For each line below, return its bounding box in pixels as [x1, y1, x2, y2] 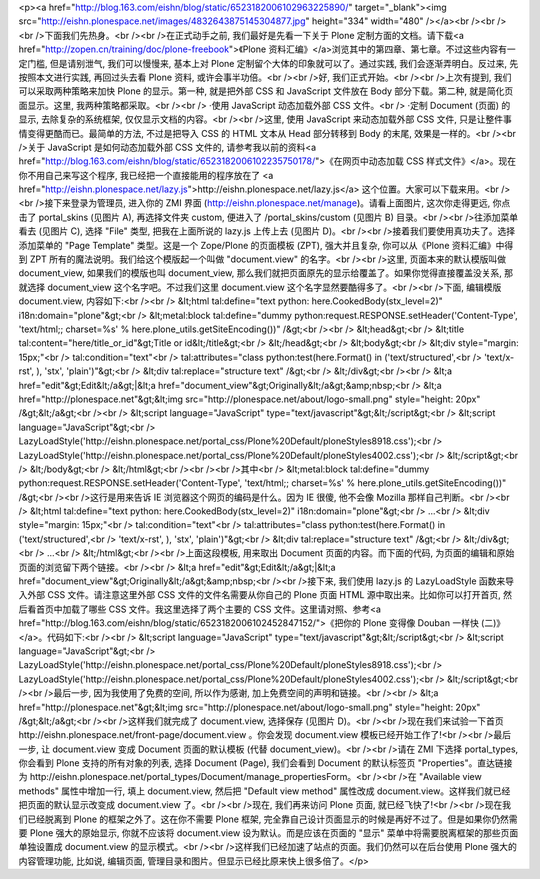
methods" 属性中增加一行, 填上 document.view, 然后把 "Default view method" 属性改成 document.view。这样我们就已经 [18, 785, 511, 797]
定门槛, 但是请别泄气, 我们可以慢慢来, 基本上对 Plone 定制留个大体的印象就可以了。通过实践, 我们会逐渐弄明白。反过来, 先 [18, 57, 519, 69]
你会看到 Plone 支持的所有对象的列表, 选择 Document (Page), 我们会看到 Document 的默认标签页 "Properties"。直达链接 [18, 757, 513, 769]
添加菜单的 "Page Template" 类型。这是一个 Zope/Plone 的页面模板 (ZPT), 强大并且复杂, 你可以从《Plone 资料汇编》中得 [18, 239, 514, 251]
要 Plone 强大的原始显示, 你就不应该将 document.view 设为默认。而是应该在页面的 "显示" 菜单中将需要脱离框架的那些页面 [18, 827, 519, 839]
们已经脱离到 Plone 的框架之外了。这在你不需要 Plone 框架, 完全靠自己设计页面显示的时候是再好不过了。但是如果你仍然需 [18, 813, 519, 825]
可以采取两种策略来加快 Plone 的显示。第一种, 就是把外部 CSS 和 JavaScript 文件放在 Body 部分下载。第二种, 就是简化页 [18, 85, 514, 97]
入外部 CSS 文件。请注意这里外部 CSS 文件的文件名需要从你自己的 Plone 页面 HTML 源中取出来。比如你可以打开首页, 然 [18, 589, 513, 601]
